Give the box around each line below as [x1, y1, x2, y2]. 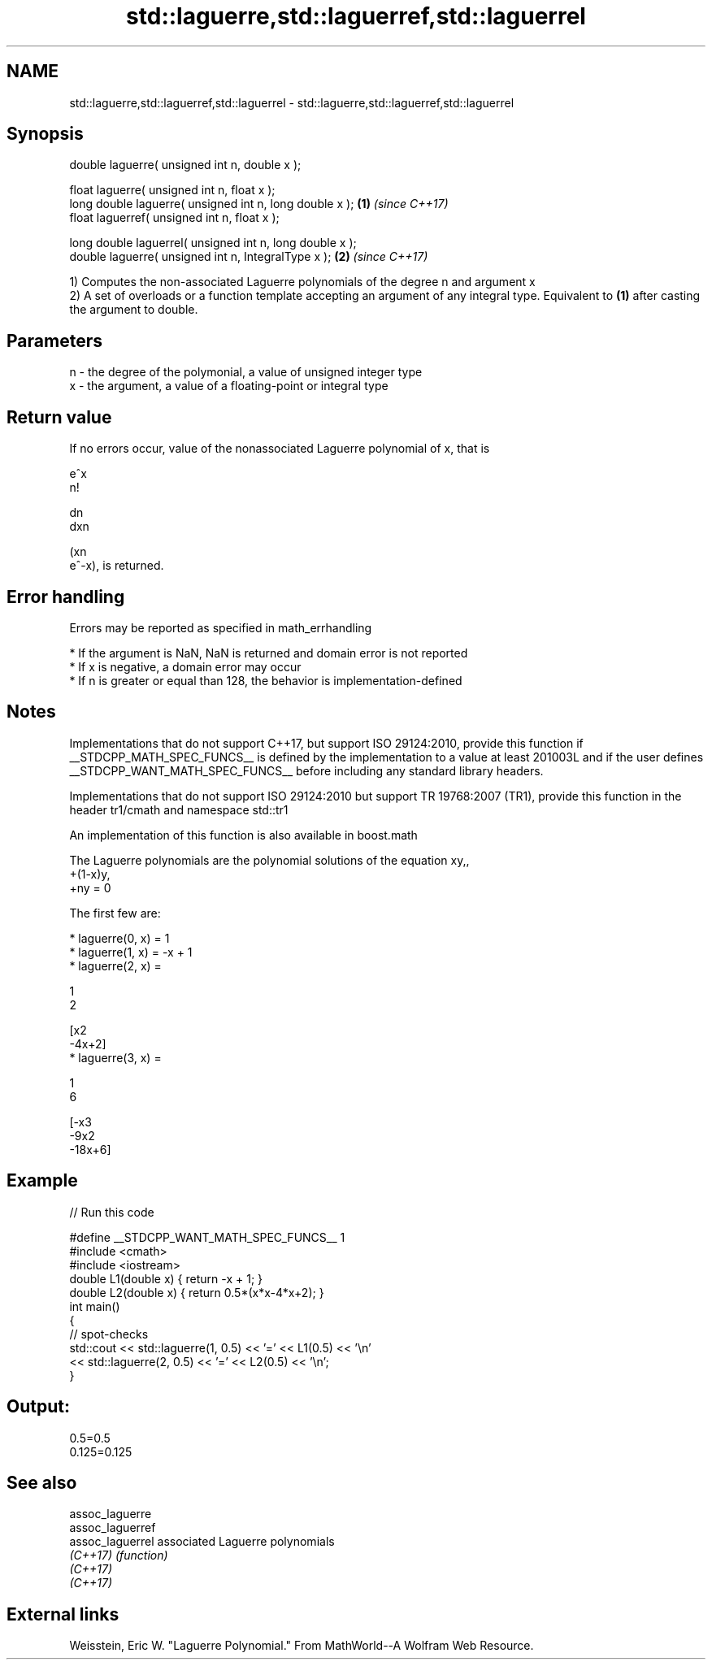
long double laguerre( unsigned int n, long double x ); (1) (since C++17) [69, 197, 449, 211]
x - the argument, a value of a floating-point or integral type [69, 379, 389, 393]
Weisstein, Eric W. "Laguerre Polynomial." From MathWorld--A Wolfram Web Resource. [69, 1638, 534, 1653]
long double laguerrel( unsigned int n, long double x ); [69, 236, 357, 250]
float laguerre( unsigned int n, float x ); [69, 183, 276, 197]
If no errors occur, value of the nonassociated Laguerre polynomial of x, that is [69, 441, 490, 456]
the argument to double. [69, 302, 198, 317]
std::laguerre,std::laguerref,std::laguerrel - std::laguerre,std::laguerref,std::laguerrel [69, 95, 514, 110]
